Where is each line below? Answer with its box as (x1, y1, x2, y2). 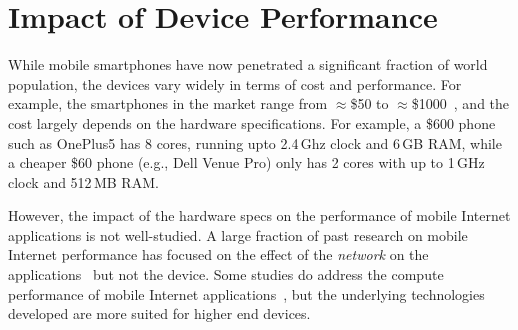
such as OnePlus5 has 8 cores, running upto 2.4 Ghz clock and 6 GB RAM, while (8, 132, 502, 153)
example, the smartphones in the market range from (8, 93, 328, 114)
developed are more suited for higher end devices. (8, 303, 311, 324)
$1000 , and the (411, 93, 510, 114)
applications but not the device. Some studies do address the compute (8, 264, 444, 285)
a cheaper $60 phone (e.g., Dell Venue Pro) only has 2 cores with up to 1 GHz (8, 152, 485, 173)
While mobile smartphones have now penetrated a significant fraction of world (8, 54, 488, 75)
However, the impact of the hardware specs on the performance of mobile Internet (8, 205, 511, 226)
